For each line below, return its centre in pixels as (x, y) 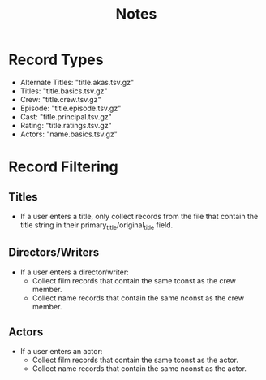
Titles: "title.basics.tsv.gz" (64, 91)
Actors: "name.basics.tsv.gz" (69, 134)
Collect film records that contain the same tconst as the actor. (135, 360)
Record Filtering (64, 167)
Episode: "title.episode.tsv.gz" (71, 108)
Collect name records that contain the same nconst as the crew (138, 298)
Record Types (56, 60)
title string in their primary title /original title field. (97, 226)
